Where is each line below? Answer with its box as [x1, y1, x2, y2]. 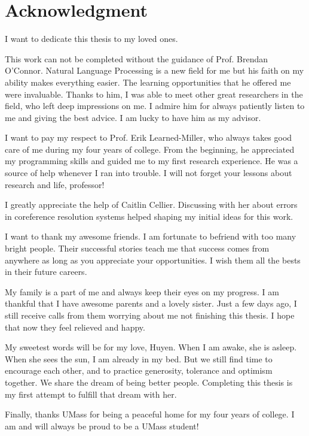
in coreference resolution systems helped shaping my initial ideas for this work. [5, 210, 293, 222]
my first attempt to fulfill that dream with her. [5, 387, 177, 400]
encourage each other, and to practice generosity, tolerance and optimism [5, 364, 273, 377]
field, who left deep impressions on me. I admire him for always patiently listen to [5, 99, 305, 112]
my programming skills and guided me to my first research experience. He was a [5, 155, 298, 167]
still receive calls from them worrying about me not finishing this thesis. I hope [5, 309, 295, 321]
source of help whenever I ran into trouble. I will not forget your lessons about [5, 166, 292, 179]
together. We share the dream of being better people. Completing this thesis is [5, 376, 293, 388]
